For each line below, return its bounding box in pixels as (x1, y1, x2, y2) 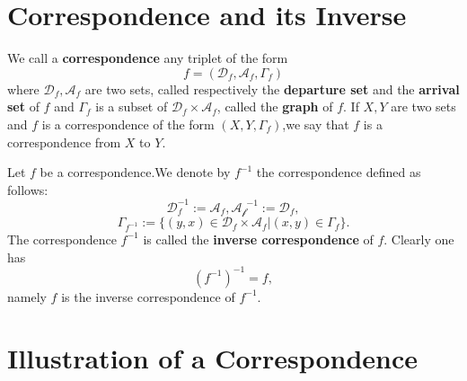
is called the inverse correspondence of (143, 229, 374, 248)
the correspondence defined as (256, 163, 421, 182)
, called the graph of (216, 97, 333, 116)
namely (7, 287, 47, 306)
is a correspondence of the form (41, 114, 215, 133)
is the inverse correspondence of (61, 287, 235, 306)
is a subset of (95, 97, 168, 116)
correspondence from (7, 132, 121, 151)
